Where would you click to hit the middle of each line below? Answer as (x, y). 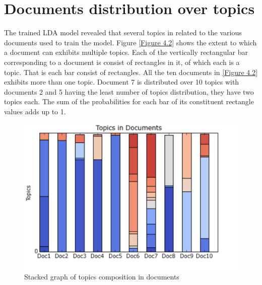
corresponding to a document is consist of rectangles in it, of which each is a (122, 62)
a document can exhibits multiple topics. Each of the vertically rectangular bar (126, 52)
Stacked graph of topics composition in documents (102, 277)
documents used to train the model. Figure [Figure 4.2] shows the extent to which (130, 42)
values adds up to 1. (35, 111)
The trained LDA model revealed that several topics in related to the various (123, 32)
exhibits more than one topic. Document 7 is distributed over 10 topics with (122, 82)
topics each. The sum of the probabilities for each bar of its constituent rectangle (129, 101)
